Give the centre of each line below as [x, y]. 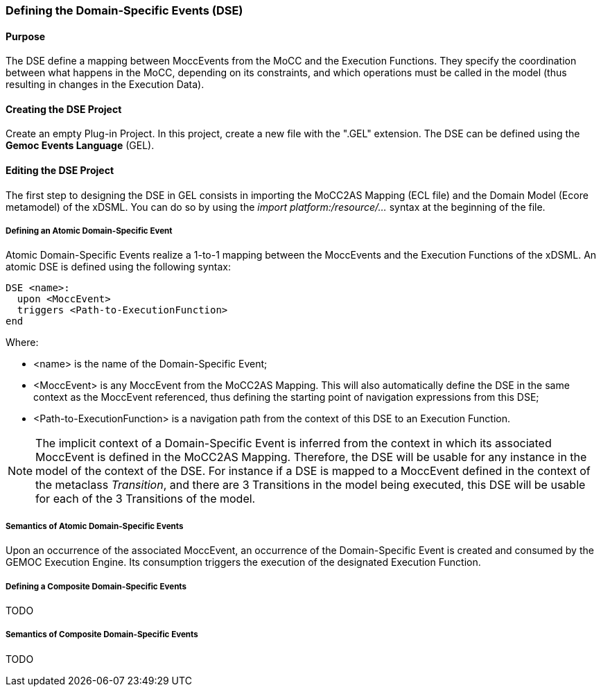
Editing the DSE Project [60, 171]
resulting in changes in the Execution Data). [105, 85]
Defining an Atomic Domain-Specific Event [89, 231]
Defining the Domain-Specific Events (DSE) [124, 10]
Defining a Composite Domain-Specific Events [96, 586]
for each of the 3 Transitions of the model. [146, 499]
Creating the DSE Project [64, 109]
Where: [22, 343]
